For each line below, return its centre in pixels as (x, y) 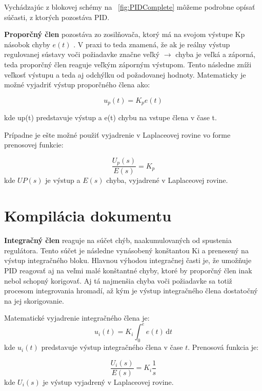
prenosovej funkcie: (34, 145)
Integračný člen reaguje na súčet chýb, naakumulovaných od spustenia (118, 240)
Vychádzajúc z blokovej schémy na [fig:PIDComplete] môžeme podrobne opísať (130, 7)
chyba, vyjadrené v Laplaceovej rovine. (167, 180)
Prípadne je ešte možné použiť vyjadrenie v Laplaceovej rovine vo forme (117, 134)
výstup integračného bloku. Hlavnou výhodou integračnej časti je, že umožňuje (128, 260)
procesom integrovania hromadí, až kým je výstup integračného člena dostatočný (131, 291)
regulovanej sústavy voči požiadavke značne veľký (82, 54)
